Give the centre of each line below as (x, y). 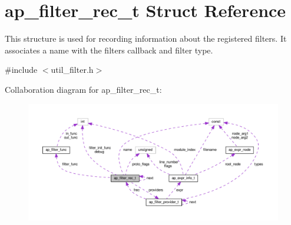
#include (21, 70)
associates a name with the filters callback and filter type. (109, 50)
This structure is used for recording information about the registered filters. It (146, 38)
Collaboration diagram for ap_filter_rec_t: (83, 89)
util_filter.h (72, 70)
